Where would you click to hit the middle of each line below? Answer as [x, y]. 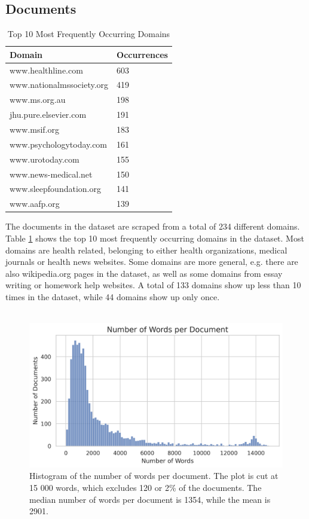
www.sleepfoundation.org [55, 189]
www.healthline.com [46, 70]
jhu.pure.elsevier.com [48, 115]
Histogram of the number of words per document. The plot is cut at [154, 476]
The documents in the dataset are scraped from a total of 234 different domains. [153, 226]
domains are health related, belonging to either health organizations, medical [146, 250]
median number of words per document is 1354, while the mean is [150, 499]
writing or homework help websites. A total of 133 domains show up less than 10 [153, 285]
